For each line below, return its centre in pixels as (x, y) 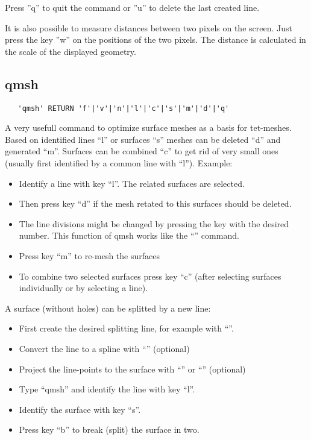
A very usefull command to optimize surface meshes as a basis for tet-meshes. (148, 127)
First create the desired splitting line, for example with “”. (126, 328)
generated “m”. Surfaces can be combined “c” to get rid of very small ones (142, 151)
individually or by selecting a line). (83, 288)
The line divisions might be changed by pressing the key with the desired (154, 223)
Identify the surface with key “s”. (80, 409)
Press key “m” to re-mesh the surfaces (89, 255)
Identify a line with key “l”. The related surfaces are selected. (132, 183)
